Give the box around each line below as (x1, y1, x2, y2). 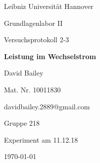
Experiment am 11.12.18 (4, 134, 78, 145)
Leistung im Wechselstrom (4, 51, 96, 61)
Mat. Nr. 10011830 (4, 84, 61, 94)
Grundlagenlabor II (4, 17, 63, 28)
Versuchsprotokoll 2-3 (4, 34, 69, 45)
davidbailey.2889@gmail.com (4, 101, 90, 111)
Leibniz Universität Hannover (4, 1, 94, 11)
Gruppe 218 (4, 118, 40, 128)
